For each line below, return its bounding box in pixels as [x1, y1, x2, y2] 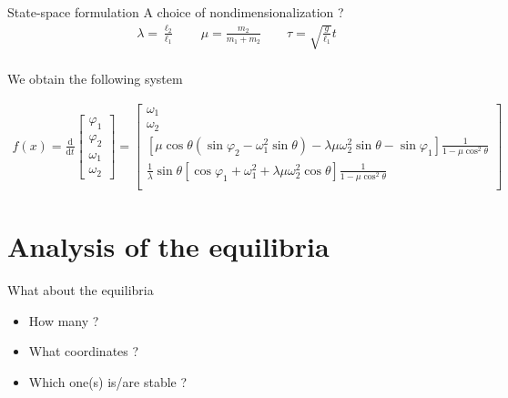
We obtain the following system [7, 69, 183, 88]
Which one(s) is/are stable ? [28, 372, 188, 392]
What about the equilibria [7, 281, 154, 300]
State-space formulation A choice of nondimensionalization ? [7, 3, 344, 21]
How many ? [28, 311, 99, 330]
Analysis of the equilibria [7, 228, 330, 265]
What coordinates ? [28, 342, 139, 361]
